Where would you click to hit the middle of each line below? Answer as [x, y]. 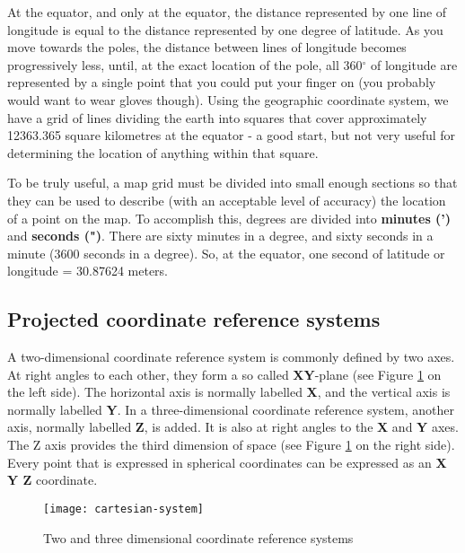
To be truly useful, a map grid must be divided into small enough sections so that [232, 183]
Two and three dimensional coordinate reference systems [198, 537]
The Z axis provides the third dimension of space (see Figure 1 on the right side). [231, 445]
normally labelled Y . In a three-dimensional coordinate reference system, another [231, 409]
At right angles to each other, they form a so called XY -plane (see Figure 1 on [224, 374]
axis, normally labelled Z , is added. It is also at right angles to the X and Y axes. [233, 427]
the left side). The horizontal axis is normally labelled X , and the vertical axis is [229, 392]
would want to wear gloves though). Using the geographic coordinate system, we [228, 99]
